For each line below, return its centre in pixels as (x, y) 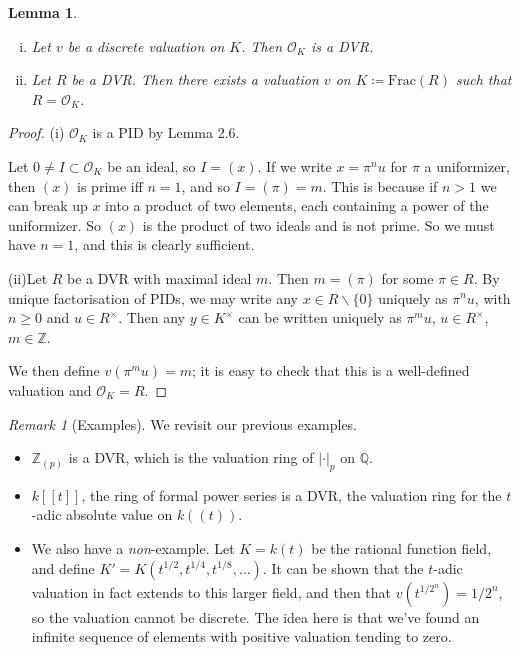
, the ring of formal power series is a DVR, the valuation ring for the (291, 494)
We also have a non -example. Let (133, 548)
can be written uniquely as (320, 317)
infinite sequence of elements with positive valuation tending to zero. (241, 636)
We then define (54, 370)
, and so (205, 185)
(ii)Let (28, 277)
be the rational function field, (401, 548)
